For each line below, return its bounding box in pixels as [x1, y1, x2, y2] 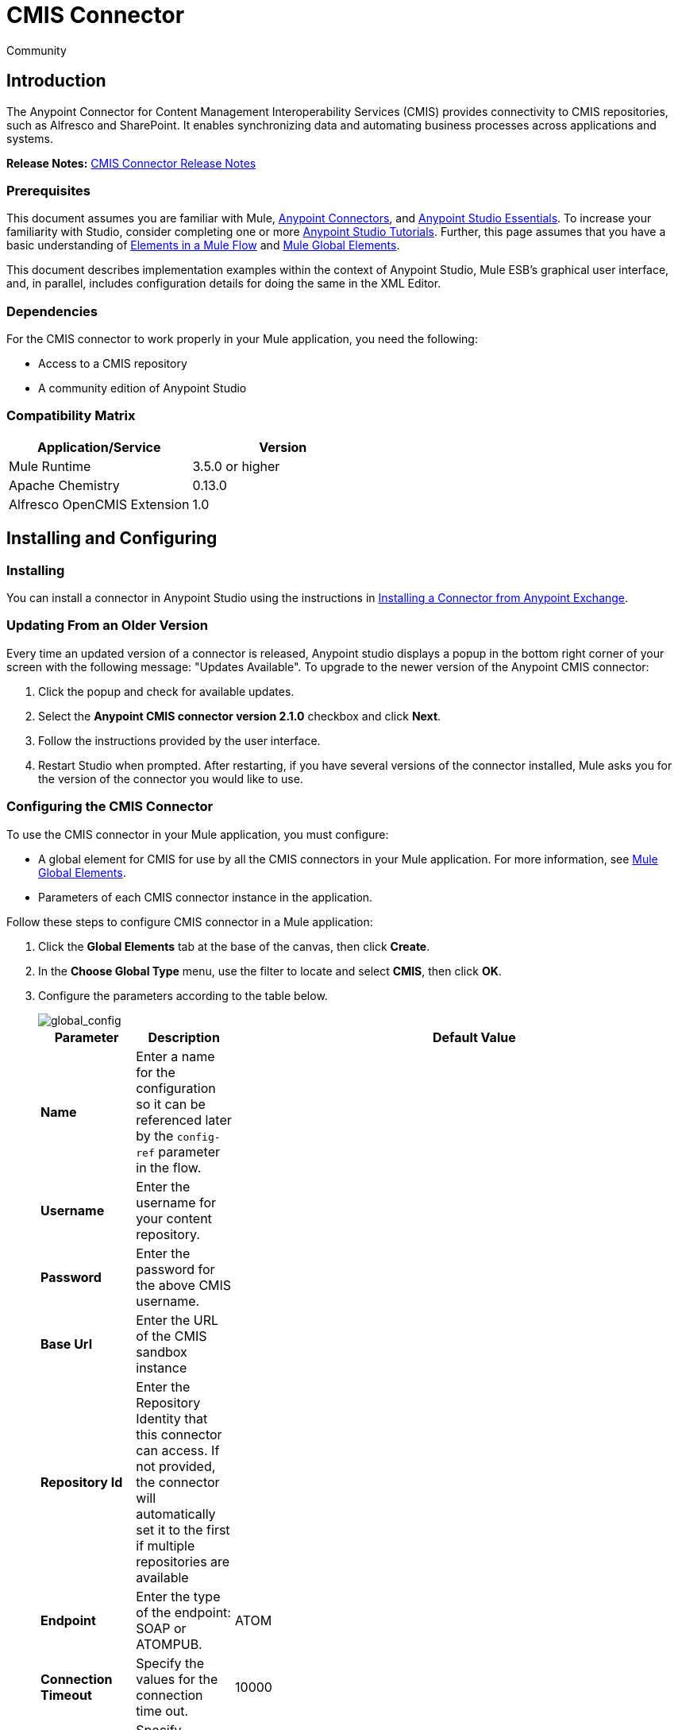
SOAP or [136, 1620, 187, 1636]
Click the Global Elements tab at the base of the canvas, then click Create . [38, 939, 430, 953]
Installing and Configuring [6, 528, 218, 549]
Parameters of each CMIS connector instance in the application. [38, 890, 373, 904]
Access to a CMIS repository [38, 357, 187, 371]
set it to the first [136, 1521, 230, 1538]
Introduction [6, 71, 106, 91]
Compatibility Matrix [6, 407, 136, 424]
